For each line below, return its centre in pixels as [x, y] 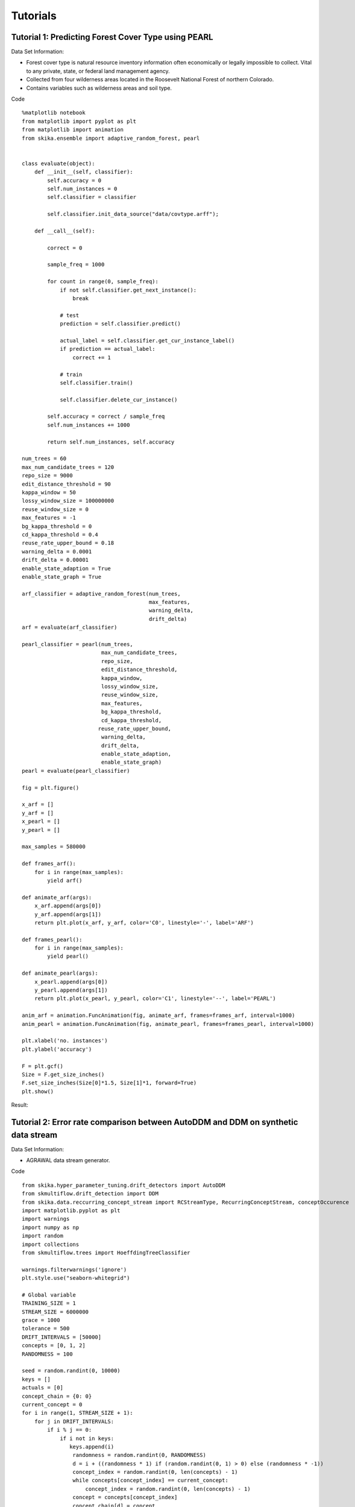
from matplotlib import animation [73, 130]
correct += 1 [92, 357]
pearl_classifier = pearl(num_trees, [78, 644]
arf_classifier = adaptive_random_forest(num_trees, [101, 593]
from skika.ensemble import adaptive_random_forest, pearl [111, 138]
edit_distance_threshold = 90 [67, 484]
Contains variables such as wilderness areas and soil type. [99, 88]
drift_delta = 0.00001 [55, 560]
